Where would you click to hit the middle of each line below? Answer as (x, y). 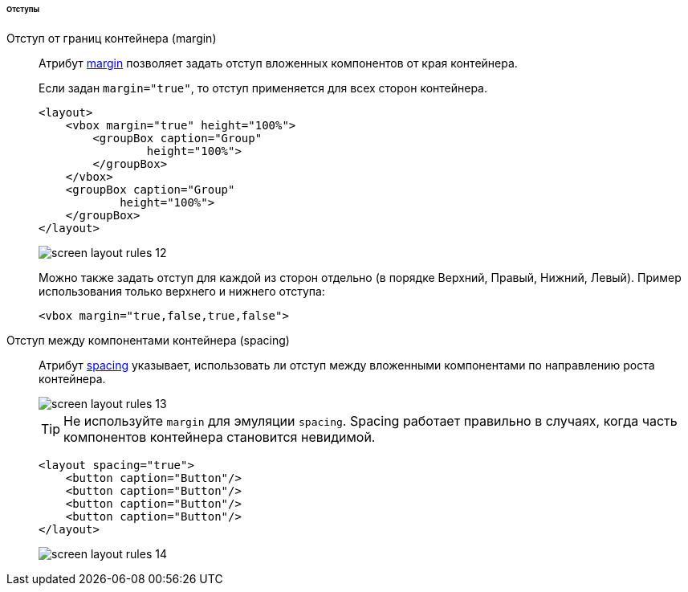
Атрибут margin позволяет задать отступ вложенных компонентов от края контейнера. (278, 63)
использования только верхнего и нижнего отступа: (182, 291)
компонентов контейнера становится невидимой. (220, 437)
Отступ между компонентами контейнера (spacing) (148, 340)
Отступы (23, 9)
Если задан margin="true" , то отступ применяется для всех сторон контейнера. (263, 88)
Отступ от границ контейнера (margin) (112, 38)
